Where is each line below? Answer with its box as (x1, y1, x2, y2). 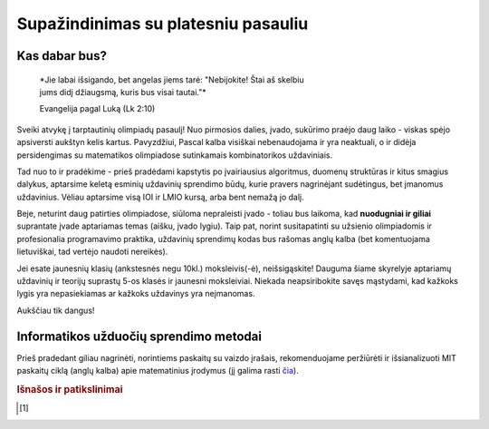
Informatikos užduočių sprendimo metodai (16, 328, 263, 344)
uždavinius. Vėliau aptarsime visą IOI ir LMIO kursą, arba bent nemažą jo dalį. (16, 191, 304, 202)
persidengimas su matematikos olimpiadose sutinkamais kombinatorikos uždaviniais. (16, 150, 333, 161)
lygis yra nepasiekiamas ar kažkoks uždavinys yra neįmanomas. (16, 288, 255, 299)
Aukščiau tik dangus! (16, 305, 95, 316)
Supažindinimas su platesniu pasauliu (16, 14, 309, 34)
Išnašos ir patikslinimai (16, 383, 123, 395)
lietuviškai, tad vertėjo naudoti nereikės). (16, 246, 168, 258)
